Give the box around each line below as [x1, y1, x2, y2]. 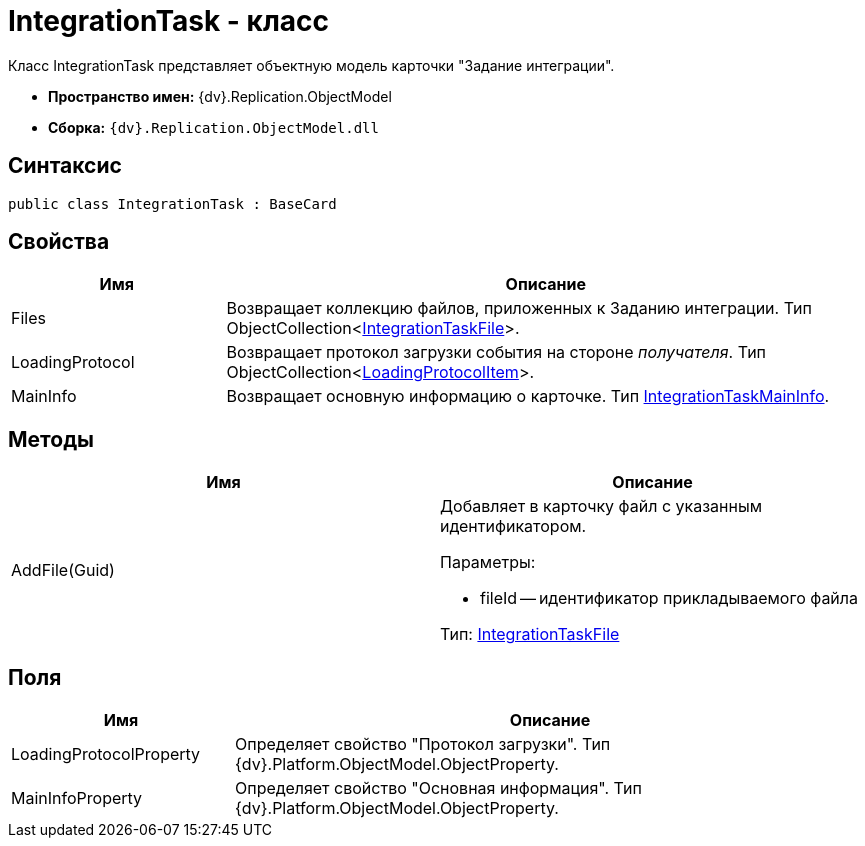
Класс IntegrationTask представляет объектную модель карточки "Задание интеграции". [8, 56, 615, 74]
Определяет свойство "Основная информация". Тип [235, 778, 642, 799]
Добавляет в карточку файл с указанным [440, 496, 763, 517]
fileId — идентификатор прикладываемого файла [480, 588, 859, 609]
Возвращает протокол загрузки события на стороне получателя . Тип [226, 342, 767, 363]
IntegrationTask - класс [8, 4, 330, 38]
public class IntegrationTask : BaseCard [8, 195, 337, 212]
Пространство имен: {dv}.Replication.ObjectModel [48, 87, 392, 105]
